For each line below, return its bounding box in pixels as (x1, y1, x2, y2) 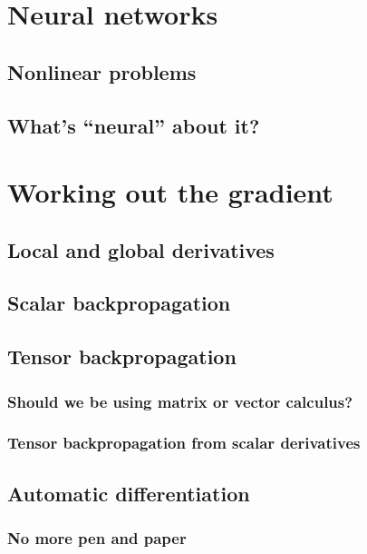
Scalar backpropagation (7, 289, 231, 317)
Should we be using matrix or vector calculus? (7, 390, 353, 412)
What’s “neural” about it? (7, 111, 260, 139)
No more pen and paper (7, 527, 187, 549)
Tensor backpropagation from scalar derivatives (7, 431, 361, 454)
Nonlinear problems (7, 57, 197, 85)
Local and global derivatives (7, 235, 275, 263)
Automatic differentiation (7, 479, 250, 507)
